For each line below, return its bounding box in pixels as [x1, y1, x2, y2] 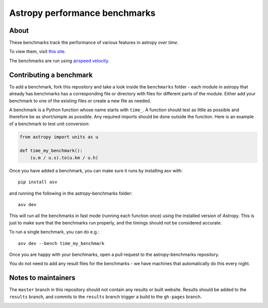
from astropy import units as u [19, 134, 99, 140]
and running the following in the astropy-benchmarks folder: [9, 190, 133, 196]
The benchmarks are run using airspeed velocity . [9, 58, 110, 64]
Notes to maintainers [9, 274, 75, 282]
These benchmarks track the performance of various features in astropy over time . [9, 40, 179, 46]
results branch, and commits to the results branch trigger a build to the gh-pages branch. [9, 294, 202, 300]
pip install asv [18, 179, 58, 185]
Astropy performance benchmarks [9, 7, 156, 18]
